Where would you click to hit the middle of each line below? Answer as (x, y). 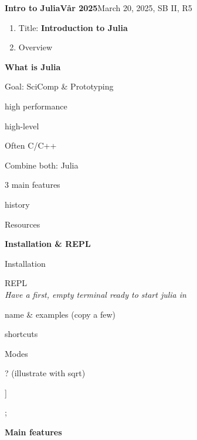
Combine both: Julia (42, 165)
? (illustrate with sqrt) (45, 373)
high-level (22, 126)
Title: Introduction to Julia (73, 27)
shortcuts (21, 334)
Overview (35, 47)
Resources (23, 224)
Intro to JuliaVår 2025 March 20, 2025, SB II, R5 (98, 8)
